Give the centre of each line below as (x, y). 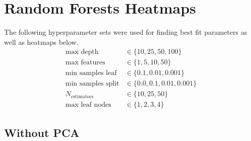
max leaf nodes (88, 105)
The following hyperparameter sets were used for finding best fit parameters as (126, 32)
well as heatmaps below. (41, 42)
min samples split (92, 84)
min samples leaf (91, 73)
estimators (82, 96)
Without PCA (42, 132)
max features (85, 63)
